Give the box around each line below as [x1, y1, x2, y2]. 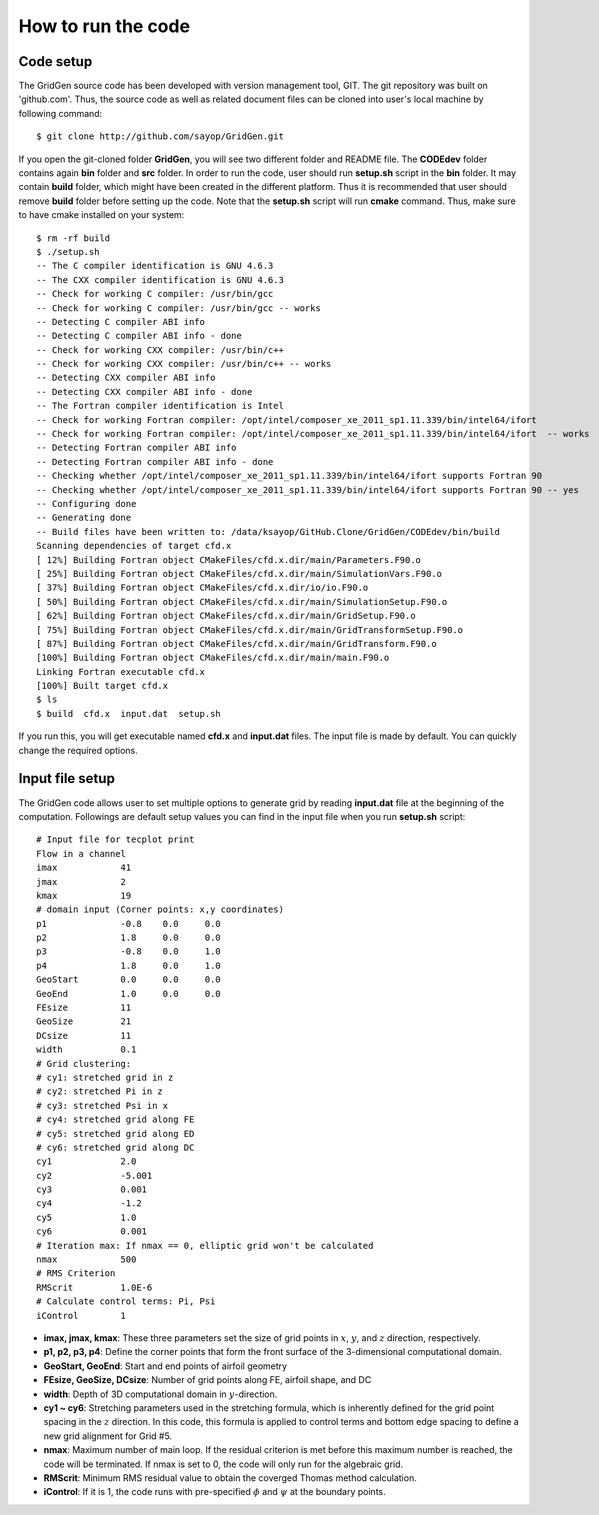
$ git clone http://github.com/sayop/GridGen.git [36, 131, 285, 142]
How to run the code [18, 15, 190, 37]
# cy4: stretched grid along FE [36, 1114, 195, 1125]
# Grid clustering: [36, 1058, 132, 1069]
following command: [18, 107, 103, 119]
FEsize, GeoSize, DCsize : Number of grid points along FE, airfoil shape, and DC [43, 1374, 372, 1386]
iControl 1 [36, 1310, 127, 1321]
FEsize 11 [36, 1002, 132, 1014]
